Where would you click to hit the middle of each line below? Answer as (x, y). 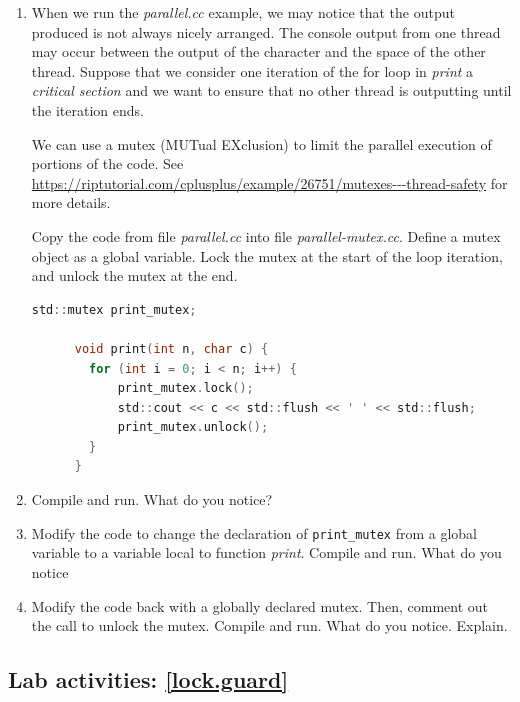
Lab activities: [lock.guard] (148, 679)
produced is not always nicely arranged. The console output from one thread (266, 31)
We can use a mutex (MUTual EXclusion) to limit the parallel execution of (261, 143)
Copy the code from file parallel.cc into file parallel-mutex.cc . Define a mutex (266, 235)
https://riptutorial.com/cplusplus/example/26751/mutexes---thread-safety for (269, 182)
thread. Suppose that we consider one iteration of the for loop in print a (252, 70)
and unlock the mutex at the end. (134, 275)
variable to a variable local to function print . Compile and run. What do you (266, 552)
